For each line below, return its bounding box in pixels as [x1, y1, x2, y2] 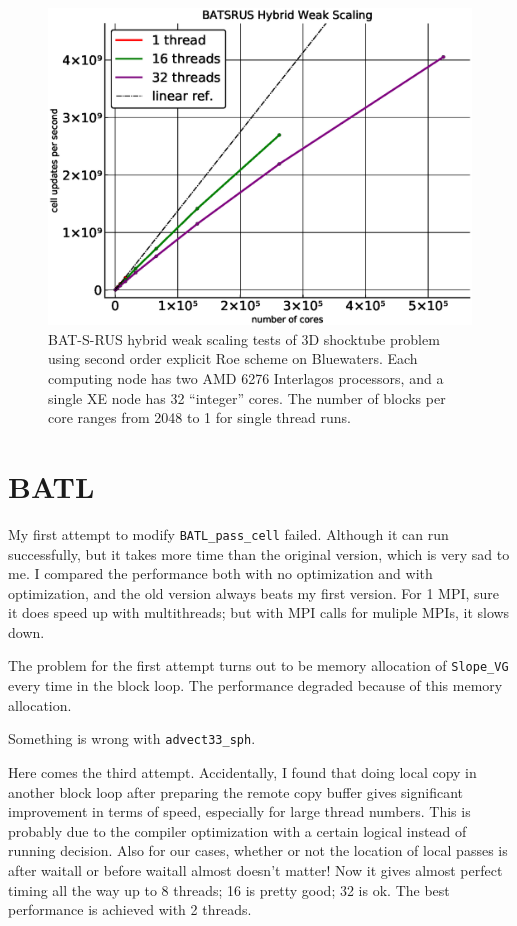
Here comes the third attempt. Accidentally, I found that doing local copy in [8, 761, 477, 782]
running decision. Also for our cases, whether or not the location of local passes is [8, 840, 508, 861]
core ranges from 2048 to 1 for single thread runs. [48, 407, 352, 428]
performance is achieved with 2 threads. [8, 899, 252, 920]
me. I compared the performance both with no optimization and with [8, 563, 433, 584]
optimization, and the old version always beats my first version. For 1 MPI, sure [8, 582, 500, 603]
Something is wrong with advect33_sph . [8, 728, 256, 749]
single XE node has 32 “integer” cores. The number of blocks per [48, 387, 446, 408]
